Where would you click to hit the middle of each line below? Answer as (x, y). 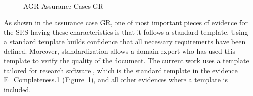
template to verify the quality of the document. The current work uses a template (126, 60)
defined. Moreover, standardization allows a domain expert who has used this (120, 51)
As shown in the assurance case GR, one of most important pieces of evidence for (126, 22)
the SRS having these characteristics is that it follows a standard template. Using (126, 32)
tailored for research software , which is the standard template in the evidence (121, 70)
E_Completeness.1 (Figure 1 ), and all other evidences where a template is (116, 80)
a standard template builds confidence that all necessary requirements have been (125, 41)
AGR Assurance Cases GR (64, 6)
